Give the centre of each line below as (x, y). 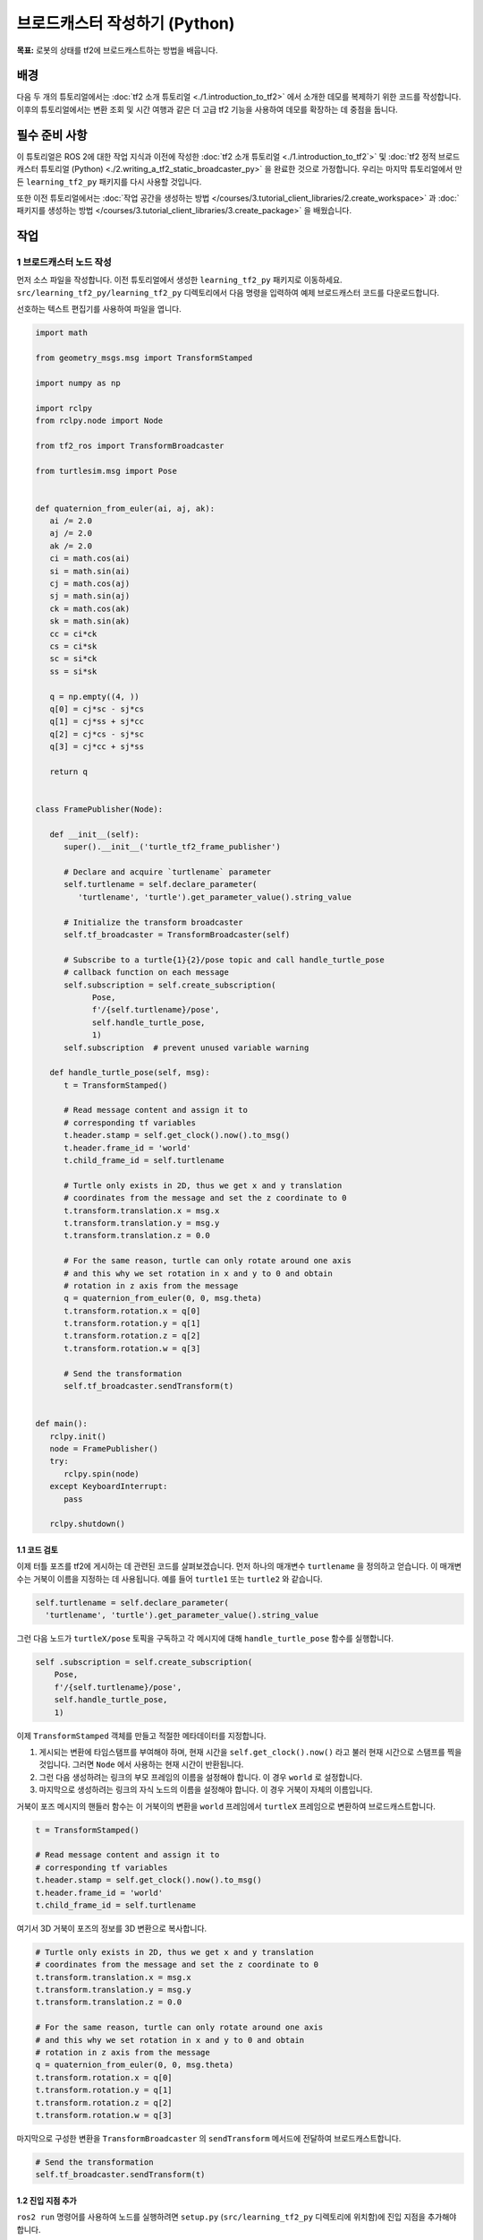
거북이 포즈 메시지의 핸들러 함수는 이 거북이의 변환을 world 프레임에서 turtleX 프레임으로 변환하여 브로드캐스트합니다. (226, 1806)
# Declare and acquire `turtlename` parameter (168, 872)
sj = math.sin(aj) (90, 596)
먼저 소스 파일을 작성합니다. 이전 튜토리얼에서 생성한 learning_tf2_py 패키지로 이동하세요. (180, 280)
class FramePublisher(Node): (99, 810)
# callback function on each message (147, 973)
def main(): (62, 1424)
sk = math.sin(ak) (90, 621)
